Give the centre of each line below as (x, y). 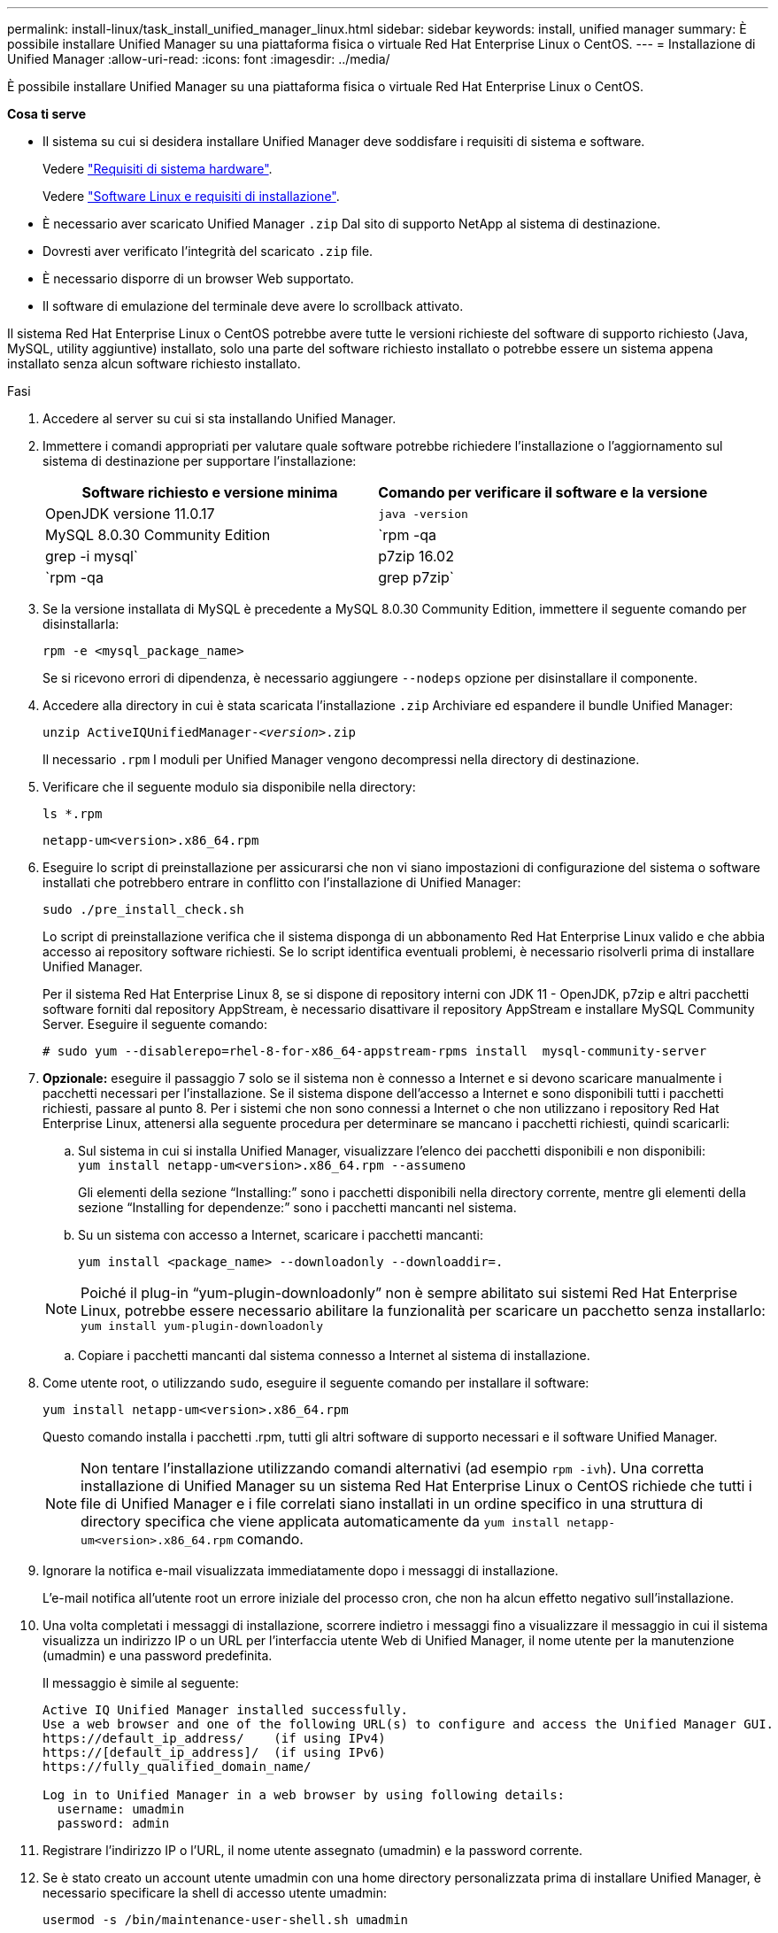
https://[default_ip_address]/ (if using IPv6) (214, 1752)
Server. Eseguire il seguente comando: (155, 1024)
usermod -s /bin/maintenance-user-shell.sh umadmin (226, 1920)
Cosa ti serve (47, 114)
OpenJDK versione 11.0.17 (130, 514)
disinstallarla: (81, 624)
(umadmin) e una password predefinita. (158, 1655)
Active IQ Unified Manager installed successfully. (226, 1710)
